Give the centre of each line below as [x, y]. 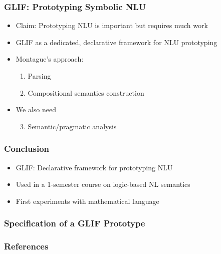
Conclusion [27, 149]
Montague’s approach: [50, 59]
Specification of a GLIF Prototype [75, 223]
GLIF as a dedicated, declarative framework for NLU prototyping [117, 42]
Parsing [39, 76]
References [26, 246]
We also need [36, 109]
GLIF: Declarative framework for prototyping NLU [94, 167]
